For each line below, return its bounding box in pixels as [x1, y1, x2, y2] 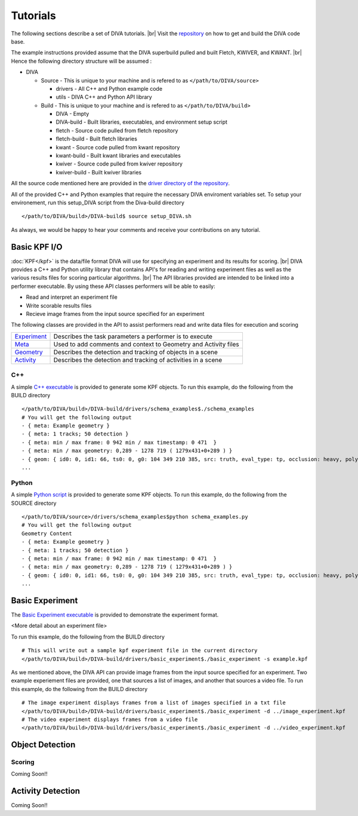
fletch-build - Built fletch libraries [55, 135, 137, 143]
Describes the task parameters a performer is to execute [53, 332, 213, 340]
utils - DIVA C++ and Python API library [55, 93, 152, 101]
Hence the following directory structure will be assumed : [11, 57, 152, 65]
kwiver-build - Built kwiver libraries [55, 168, 142, 176]
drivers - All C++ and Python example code [55, 85, 163, 92]
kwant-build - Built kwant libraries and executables [55, 152, 181, 159]
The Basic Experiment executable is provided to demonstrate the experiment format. [11, 611, 219, 618]
